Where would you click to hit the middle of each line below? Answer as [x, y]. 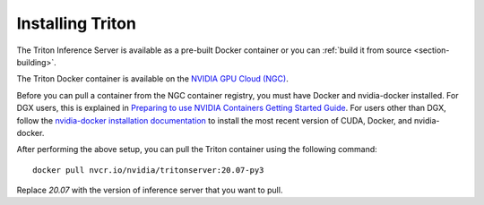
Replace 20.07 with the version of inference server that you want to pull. [150, 190]
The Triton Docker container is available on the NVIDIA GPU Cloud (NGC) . [152, 79]
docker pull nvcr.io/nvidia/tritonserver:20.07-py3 [148, 170]
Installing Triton [76, 23]
